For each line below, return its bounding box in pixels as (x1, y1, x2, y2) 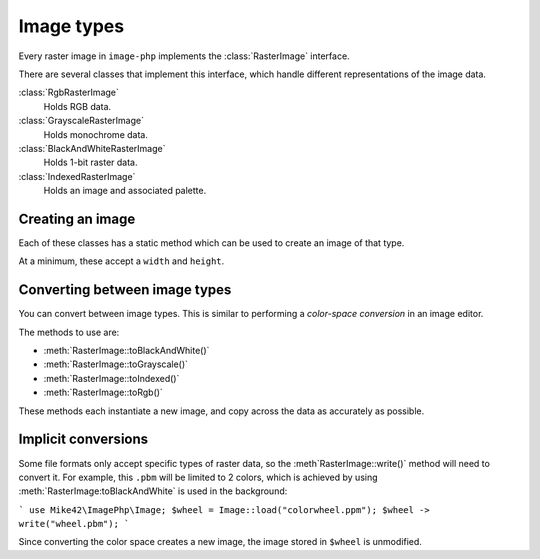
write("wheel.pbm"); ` (18, 518, 130, 530)
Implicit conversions (18, 431, 149, 448)
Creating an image (18, 210, 136, 227)
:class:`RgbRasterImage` (18, 86, 120, 99)
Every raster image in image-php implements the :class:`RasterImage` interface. (18, 50, 350, 62)
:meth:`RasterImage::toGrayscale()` (43, 358, 189, 370)
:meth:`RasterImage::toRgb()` (43, 386, 164, 399)
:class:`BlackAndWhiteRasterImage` (18, 142, 166, 154)
